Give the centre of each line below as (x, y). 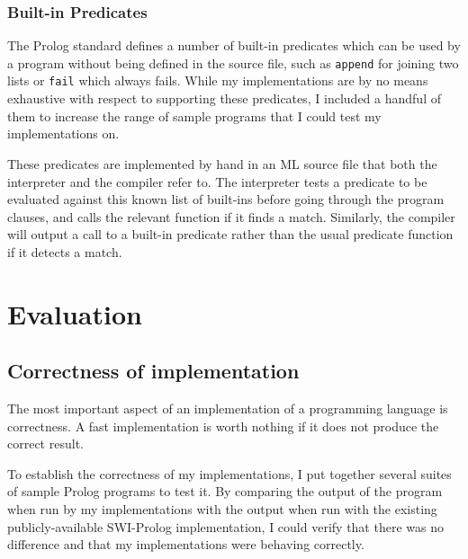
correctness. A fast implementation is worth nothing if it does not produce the (223, 426)
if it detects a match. (65, 251)
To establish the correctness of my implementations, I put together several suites (229, 473)
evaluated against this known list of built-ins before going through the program (226, 199)
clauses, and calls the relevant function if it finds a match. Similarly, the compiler (231, 216)
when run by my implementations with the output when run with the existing (222, 509)
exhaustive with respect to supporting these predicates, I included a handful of (224, 98)
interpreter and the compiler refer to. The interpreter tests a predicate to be (217, 181)
